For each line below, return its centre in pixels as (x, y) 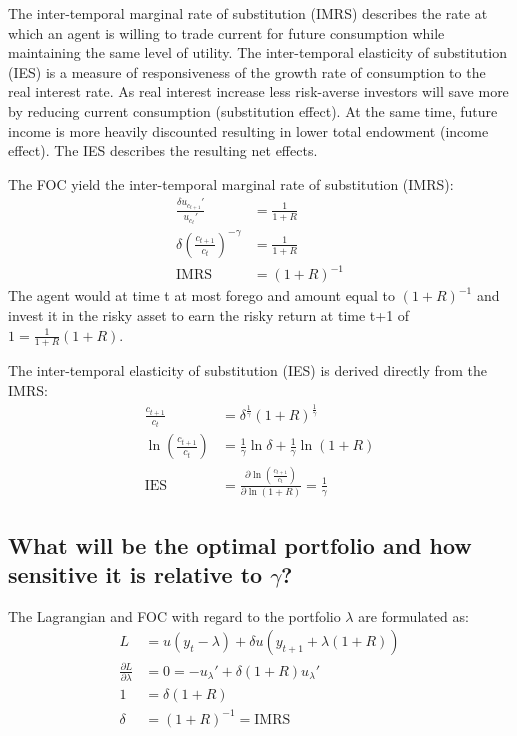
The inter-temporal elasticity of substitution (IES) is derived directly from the (248, 370)
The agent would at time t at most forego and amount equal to (202, 295)
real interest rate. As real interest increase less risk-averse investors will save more (258, 91)
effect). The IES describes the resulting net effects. (163, 150)
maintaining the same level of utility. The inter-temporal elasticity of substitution (257, 52)
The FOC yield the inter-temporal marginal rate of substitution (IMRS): (231, 183)
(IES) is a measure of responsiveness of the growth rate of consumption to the (247, 71)
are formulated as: (413, 615)
